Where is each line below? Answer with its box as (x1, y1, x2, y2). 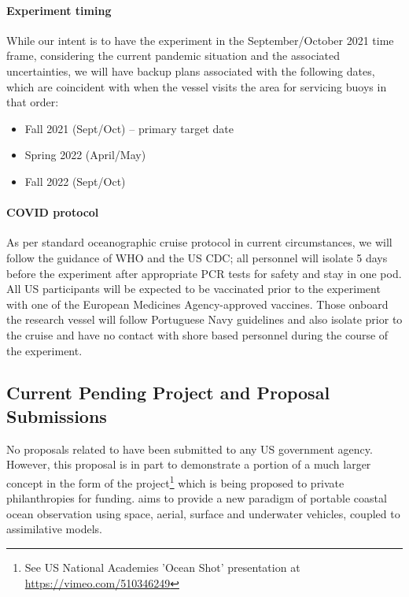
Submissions (6, 403, 107, 428)
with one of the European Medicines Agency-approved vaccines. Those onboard (6, 295, 389, 312)
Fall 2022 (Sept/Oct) (24, 172, 126, 189)
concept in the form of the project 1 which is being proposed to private (6, 472, 345, 491)
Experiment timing (6, 2, 112, 18)
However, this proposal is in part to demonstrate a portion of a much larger (6, 456, 371, 473)
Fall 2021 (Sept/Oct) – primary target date (24, 120, 234, 136)
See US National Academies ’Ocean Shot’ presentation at (24, 558, 300, 575)
